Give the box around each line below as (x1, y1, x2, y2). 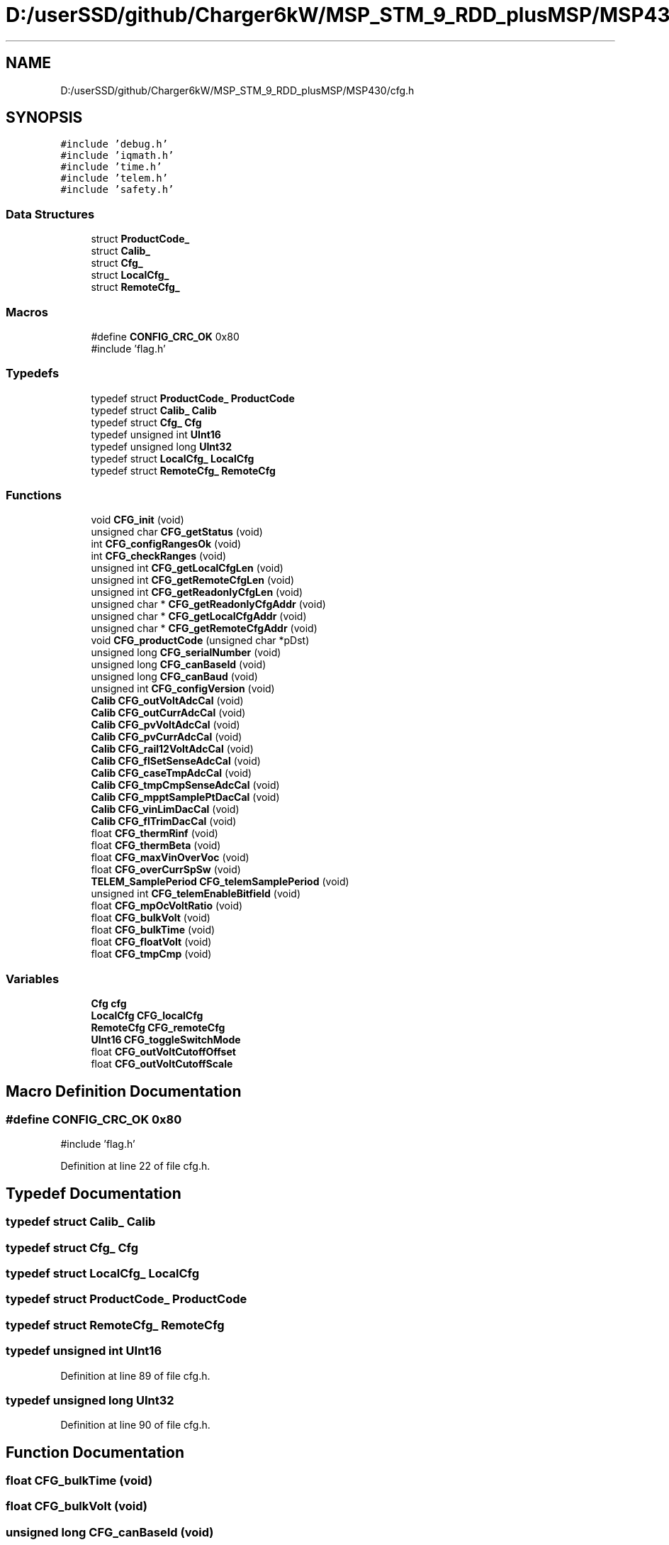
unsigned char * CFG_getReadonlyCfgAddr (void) (91, 598, 326, 611)
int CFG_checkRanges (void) (91, 550, 227, 563)
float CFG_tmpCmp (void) (91, 948, 212, 960)
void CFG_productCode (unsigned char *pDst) (91, 634, 310, 647)
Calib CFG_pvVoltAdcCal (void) (91, 719, 240, 731)
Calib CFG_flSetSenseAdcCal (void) (91, 755, 261, 768)
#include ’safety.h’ (60, 184, 174, 196)
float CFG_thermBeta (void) (91, 839, 221, 852)
